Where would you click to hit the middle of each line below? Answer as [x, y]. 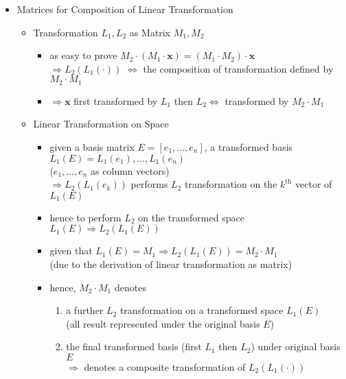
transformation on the [231, 184]
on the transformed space [191, 217]
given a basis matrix [92, 147]
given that [71, 250]
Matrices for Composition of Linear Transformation [125, 9]
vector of [314, 184]
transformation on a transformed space [201, 310]
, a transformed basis [249, 147]
